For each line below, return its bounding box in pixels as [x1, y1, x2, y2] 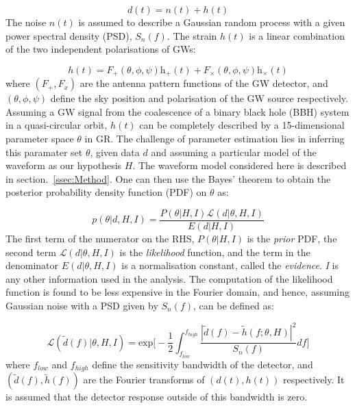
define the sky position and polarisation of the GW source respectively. [50, 91, 348, 105]
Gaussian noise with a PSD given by [5, 298, 158, 313]
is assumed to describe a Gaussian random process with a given [78, 15, 345, 29]
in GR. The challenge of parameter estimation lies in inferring [84, 131, 345, 146]
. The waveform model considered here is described [132, 158, 347, 173]
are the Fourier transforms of [83, 372, 205, 387]
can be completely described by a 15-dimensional [139, 118, 345, 132]
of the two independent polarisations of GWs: [5, 42, 196, 56]
